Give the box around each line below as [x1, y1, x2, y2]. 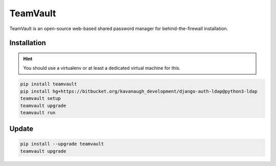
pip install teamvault [20, 81, 77, 87]
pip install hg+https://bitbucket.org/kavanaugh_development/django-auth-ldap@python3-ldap [20, 88, 258, 94]
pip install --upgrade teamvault [20, 141, 104, 147]
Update [9, 125, 34, 133]
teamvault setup [20, 96, 61, 101]
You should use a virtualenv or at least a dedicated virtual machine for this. [23, 65, 181, 71]
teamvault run [20, 109, 56, 116]
